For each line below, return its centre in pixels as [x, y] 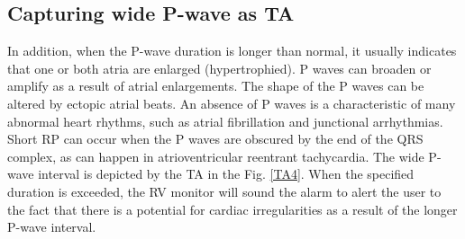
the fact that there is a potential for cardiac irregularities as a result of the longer [232, 209]
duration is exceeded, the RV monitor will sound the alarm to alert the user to [224, 191]
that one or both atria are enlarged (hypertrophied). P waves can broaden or [219, 68]
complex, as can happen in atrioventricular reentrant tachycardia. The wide [216, 156]
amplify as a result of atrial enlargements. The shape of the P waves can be [216, 86]
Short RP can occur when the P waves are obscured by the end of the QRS [215, 139]
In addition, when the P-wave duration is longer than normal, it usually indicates [232, 51]
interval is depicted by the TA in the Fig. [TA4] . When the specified [226, 174]
